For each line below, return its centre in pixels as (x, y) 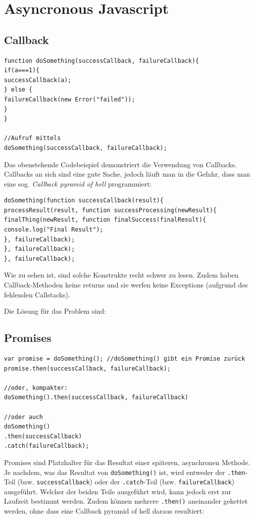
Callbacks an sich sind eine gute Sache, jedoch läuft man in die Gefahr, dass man (127, 174)
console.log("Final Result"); (54, 230)
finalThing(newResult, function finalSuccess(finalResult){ (105, 220)
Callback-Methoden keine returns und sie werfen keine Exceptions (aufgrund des (126, 285)
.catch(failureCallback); (47, 446)
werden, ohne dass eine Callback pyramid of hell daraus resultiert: (104, 511)
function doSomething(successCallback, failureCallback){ (102, 61)
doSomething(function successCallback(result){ (84, 201)
